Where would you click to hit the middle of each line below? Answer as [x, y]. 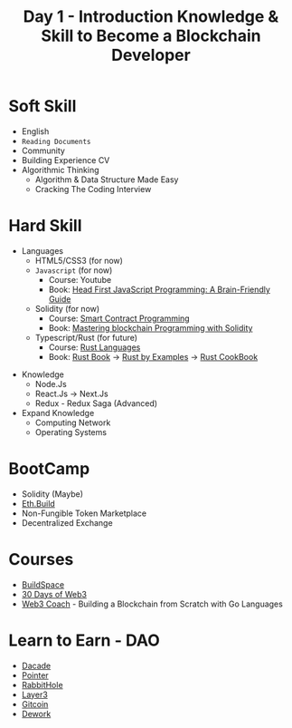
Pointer [35, 675]
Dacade [36, 665]
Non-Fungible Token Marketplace [84, 513]
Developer [151, 55]
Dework [36, 713]
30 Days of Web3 [54, 594]
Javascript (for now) [74, 270]
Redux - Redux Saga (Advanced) [96, 403]
